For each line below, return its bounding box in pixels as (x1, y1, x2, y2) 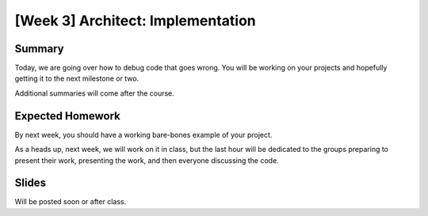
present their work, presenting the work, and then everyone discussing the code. (14, 155, 279, 165)
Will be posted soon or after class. (14, 197, 127, 207)
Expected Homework (14, 109, 120, 123)
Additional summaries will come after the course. (14, 88, 174, 98)
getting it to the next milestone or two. (14, 74, 139, 83)
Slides (14, 176, 47, 190)
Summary (14, 42, 64, 55)
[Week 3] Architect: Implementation (14, 12, 257, 29)
